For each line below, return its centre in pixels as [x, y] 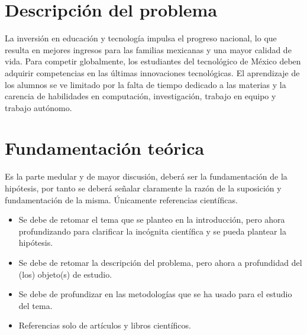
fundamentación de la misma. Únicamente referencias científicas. [121, 199]
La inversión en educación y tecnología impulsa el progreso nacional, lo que [141, 38]
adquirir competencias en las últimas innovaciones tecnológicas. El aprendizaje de [152, 72]
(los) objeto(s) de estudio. [65, 274]
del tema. [35, 305]
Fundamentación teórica [105, 148]
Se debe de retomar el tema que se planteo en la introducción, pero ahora [152, 219]
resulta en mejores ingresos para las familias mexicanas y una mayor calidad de [148, 49]
